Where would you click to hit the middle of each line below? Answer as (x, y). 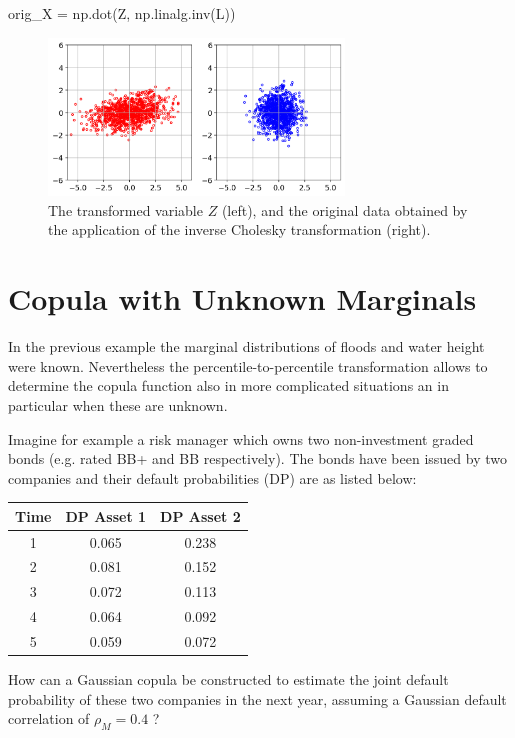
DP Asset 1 (106, 515)
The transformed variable (125, 209)
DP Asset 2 (200, 515)
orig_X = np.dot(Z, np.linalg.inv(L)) (122, 13)
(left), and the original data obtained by (344, 209)
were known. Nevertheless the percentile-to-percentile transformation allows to (248, 365)
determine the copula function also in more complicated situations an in (228, 385)
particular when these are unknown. (118, 404)
